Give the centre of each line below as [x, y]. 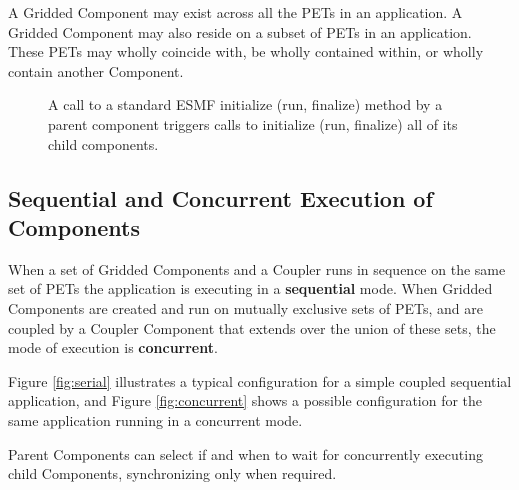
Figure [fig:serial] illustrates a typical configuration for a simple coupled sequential [260, 380]
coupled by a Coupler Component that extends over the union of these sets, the [252, 327]
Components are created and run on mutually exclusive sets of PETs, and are [245, 307]
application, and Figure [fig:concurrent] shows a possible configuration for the [245, 400]
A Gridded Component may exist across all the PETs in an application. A [235, 12]
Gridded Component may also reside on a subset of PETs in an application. [240, 31]
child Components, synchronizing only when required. [172, 473]
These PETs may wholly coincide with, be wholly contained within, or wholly [246, 51]
